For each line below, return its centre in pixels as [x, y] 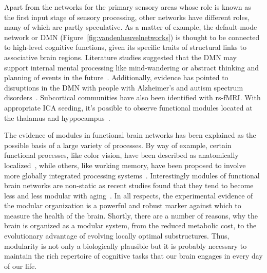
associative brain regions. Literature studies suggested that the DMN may [120, 57]
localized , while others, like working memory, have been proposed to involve [125, 165]
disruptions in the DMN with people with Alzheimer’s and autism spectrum [124, 87]
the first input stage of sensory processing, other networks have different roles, [127, 17]
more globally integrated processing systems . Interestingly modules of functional [132, 175]
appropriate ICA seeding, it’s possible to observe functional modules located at [128, 107]
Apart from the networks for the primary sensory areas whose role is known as [128, 7]
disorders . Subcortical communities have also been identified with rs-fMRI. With [132, 97]
